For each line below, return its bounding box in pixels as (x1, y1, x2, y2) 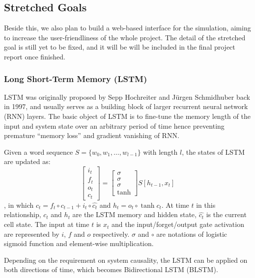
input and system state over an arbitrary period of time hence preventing (4, 120, 225, 131)
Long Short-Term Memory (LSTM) (4, 72, 147, 84)
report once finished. (4, 51, 66, 61)
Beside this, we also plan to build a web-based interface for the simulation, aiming (4, 23, 251, 33)
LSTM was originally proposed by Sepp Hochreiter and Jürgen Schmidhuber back (4, 91, 250, 102)
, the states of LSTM (182, 146, 245, 157)
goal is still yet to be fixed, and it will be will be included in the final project (4, 42, 235, 52)
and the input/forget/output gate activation (111, 219, 244, 229)
